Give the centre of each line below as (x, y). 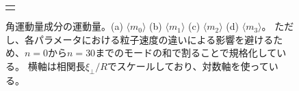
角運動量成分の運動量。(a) (64, 26)
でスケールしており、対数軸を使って (188, 66)
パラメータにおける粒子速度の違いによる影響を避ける (154, 39)
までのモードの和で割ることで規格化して (186, 53)
